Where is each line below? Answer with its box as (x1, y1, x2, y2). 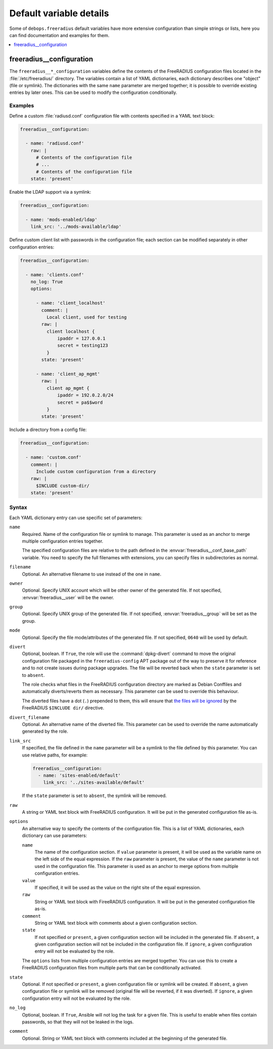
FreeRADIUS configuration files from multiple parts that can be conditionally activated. (22, 965, 202, 971)
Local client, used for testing (46, 314, 127, 320)
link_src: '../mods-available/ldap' (30, 224, 121, 230)
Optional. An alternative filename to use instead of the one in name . (22, 571, 162, 577)
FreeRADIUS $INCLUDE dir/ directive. (22, 705, 105, 711)
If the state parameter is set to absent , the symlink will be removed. (22, 792, 167, 799)
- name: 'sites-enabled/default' (38, 772, 121, 778)
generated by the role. (22, 728, 68, 735)
